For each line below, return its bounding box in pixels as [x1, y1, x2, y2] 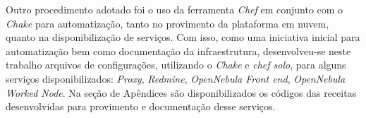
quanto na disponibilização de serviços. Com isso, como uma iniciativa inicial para [6, 30, 360, 45]
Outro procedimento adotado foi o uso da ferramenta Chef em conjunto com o [6, 2, 343, 16]
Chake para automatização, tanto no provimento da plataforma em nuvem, [6, 16, 329, 30]
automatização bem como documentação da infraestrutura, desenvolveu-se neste [6, 43, 351, 58]
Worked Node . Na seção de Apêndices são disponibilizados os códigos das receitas [6, 85, 357, 100]
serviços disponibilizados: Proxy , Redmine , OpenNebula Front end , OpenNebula [6, 71, 346, 85]
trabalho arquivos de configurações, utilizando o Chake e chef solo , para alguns [6, 57, 346, 72]
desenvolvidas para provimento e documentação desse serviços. [6, 99, 276, 114]
